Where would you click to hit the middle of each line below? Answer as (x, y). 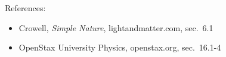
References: (25, 8)
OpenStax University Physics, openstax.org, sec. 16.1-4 (120, 47)
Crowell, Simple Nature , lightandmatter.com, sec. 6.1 (116, 27)
